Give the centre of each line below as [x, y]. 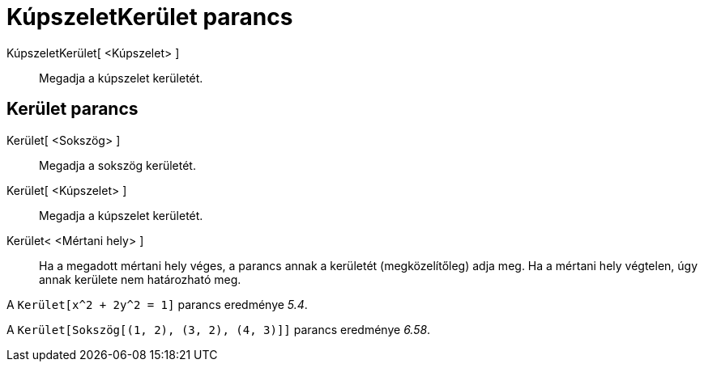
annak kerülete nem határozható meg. [140, 279]
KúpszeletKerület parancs [150, 17]
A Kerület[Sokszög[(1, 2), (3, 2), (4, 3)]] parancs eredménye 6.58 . [219, 329]
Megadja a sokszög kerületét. [117, 165]
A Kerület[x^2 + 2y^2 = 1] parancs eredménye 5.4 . [157, 304]
